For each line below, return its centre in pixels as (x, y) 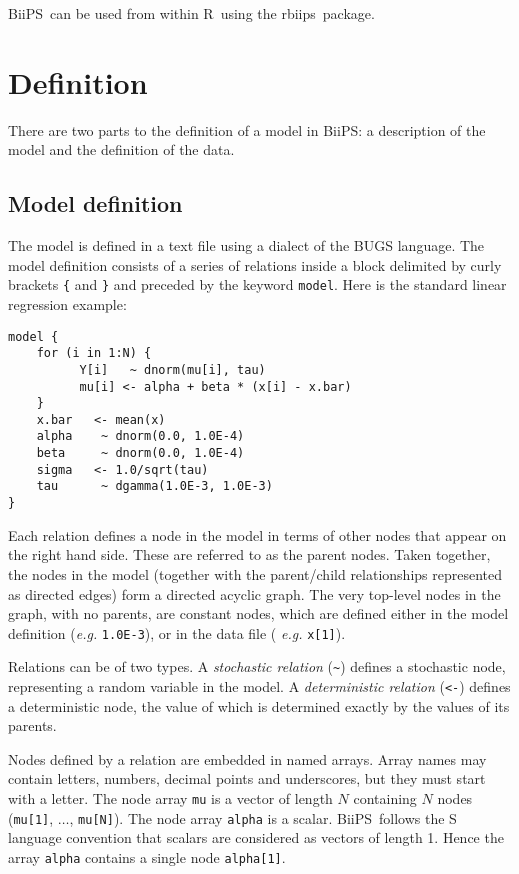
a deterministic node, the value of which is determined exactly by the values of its (259, 705)
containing (385, 798)
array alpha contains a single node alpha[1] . (147, 856)
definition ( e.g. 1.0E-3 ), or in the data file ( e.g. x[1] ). (177, 632)
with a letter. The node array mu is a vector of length (170, 798)
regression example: (67, 303)
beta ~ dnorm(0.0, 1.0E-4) (140, 453)
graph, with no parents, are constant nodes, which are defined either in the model (258, 613)
